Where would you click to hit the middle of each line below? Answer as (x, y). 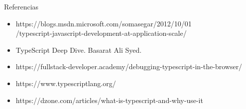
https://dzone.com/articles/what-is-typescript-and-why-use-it (109, 100)
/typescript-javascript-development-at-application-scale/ (101, 33)
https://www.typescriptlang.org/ (66, 83)
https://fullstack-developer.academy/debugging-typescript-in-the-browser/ (129, 66)
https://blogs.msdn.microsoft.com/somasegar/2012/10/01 (104, 23)
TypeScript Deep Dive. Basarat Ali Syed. (79, 50)
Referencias (21, 6)
